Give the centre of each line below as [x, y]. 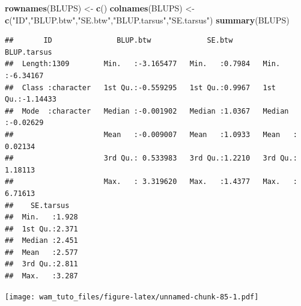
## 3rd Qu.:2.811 [41, 264]
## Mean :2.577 [41, 252]
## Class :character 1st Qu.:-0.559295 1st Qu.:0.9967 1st [141, 87]
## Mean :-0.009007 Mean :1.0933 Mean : [151, 134]
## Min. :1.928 [41, 217]
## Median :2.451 [41, 241]
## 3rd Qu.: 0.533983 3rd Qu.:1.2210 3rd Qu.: [151, 158]
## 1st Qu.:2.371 [41, 229]
